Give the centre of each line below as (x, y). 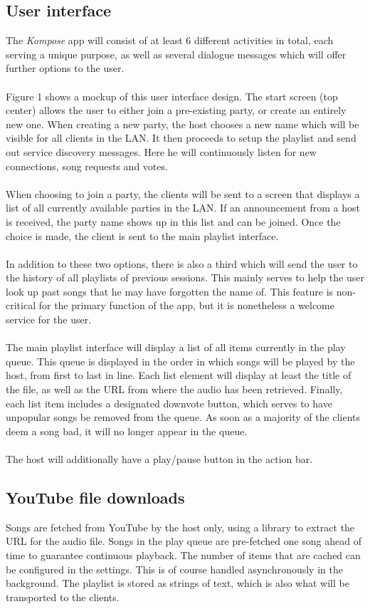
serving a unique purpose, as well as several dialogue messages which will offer (176, 54)
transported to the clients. (63, 597)
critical (21, 305)
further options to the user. (65, 68)
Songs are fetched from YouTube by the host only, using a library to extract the (180, 527)
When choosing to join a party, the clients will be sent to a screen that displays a (183, 193)
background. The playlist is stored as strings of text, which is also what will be (178, 583)
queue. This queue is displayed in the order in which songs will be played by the (180, 361)
